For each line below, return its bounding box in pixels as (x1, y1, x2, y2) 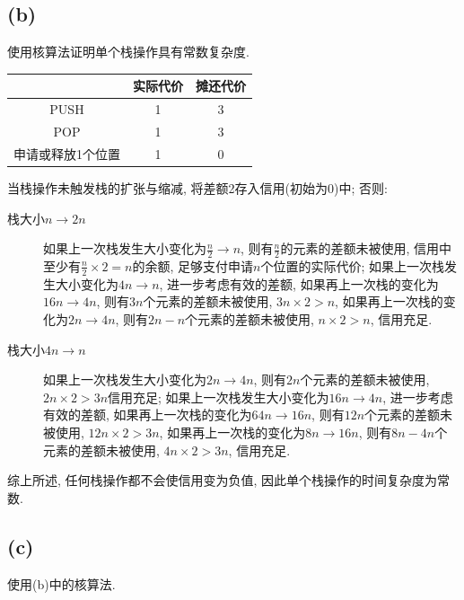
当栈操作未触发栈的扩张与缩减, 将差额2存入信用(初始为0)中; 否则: (7, 178, 388, 197)
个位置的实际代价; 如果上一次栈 (260, 256, 445, 275)
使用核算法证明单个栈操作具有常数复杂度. (7, 42, 250, 61)
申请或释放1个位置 (13, 144, 120, 163)
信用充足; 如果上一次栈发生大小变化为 (108, 387, 329, 406)
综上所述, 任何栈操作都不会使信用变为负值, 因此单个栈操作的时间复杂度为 (7, 471, 438, 490)
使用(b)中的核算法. (7, 574, 116, 593)
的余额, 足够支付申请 (132, 256, 254, 275)
